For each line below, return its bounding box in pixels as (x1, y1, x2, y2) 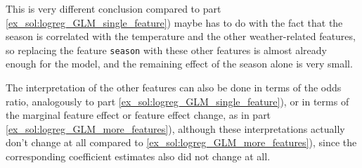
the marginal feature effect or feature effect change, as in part (6, 108, 271, 122)
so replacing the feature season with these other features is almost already (6, 42, 327, 57)
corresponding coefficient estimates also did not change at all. (6, 149, 271, 163)
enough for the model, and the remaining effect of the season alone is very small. (6, 56, 353, 71)
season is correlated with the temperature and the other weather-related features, (6, 29, 356, 44)
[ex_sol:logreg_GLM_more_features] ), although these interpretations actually (6, 121, 345, 136)
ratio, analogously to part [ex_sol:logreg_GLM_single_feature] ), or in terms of (6, 93, 349, 108)
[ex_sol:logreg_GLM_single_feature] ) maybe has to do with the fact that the (6, 15, 343, 30)
